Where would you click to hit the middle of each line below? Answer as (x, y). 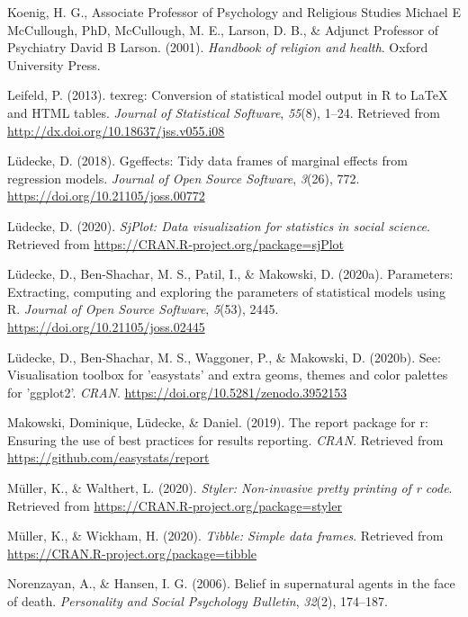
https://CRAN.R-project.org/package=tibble (132, 553)
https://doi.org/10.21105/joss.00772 (106, 196)
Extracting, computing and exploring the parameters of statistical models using (226, 291)
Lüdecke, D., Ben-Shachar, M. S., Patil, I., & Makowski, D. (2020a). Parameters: (230, 274)
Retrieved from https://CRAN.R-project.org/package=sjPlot (176, 243)
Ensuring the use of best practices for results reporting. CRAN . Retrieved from (225, 439)
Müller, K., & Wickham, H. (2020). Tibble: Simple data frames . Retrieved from (225, 536)
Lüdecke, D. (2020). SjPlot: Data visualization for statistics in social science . (219, 225)
